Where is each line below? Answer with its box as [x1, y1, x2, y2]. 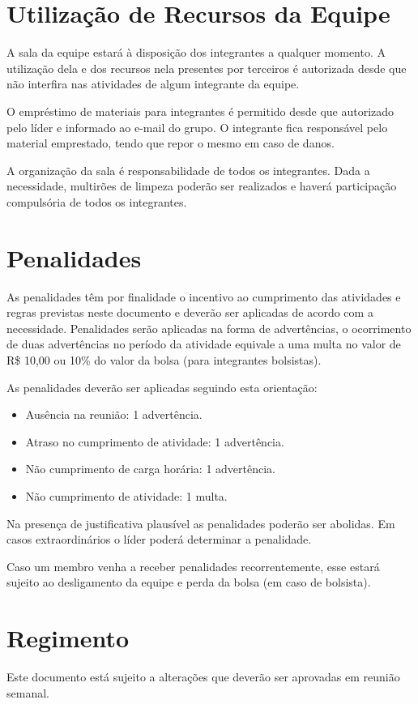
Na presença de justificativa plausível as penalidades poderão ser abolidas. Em [6, 514, 395, 531]
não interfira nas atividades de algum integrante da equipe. [6, 75, 300, 92]
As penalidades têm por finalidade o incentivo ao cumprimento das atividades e [6, 288, 401, 305]
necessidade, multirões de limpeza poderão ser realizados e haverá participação [6, 177, 397, 194]
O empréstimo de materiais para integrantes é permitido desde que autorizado [6, 102, 395, 119]
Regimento [6, 621, 130, 655]
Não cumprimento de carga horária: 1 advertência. [25, 460, 275, 477]
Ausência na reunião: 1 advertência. [25, 406, 203, 423]
